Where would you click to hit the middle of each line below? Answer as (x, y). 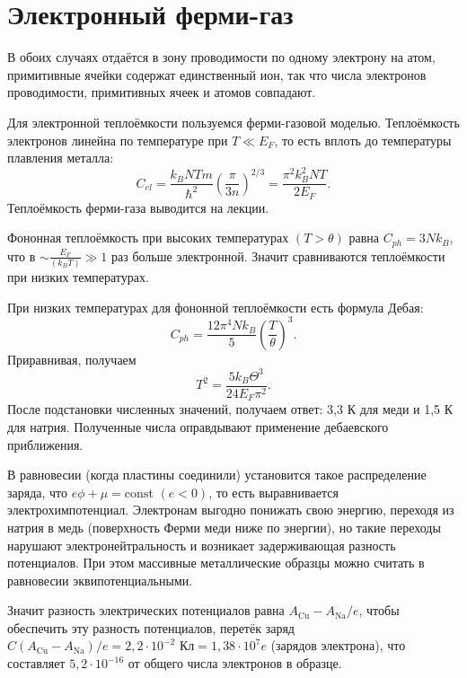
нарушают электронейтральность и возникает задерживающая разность (202, 545)
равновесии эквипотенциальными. (100, 580)
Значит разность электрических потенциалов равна (146, 610)
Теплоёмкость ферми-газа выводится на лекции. (138, 207)
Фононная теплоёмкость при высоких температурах (148, 238)
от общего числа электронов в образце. (235, 663)
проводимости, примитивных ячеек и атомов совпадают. (162, 92)
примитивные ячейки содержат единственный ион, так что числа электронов (217, 74)
